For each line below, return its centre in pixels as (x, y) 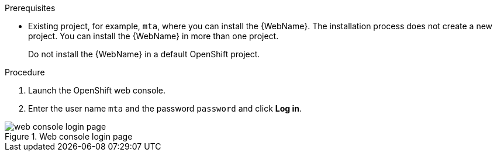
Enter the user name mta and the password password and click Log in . (165, 108)
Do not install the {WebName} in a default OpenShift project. (144, 54)
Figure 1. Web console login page (69, 136)
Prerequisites (30, 8)
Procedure (25, 72)
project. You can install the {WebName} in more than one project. (153, 36)
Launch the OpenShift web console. (97, 90)
